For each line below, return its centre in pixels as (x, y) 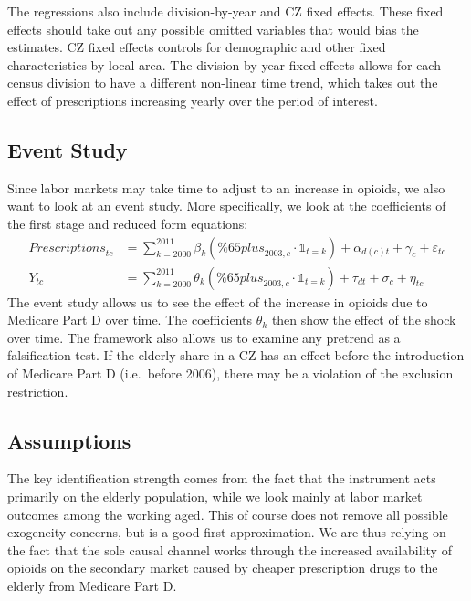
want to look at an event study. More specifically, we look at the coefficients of (227, 206)
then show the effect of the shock (364, 320)
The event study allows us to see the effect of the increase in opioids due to (218, 301)
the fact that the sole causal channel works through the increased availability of (230, 549)
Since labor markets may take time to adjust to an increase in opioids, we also (226, 187)
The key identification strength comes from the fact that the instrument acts (222, 478)
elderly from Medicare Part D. (92, 585)
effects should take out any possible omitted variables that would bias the (213, 29)
